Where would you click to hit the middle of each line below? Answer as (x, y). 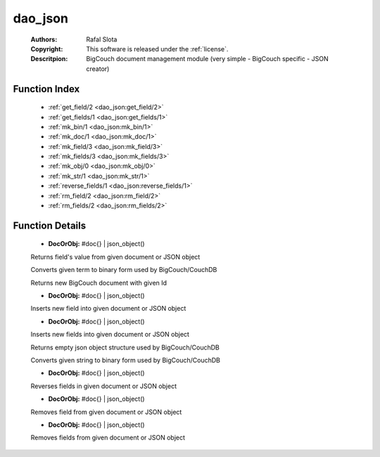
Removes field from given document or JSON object (106, 412)
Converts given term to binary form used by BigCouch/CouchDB (124, 270)
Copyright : (47, 49)
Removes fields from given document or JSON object (108, 438)
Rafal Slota (102, 39)
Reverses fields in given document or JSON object (104, 386)
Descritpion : (49, 59)
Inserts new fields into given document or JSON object (110, 335)
